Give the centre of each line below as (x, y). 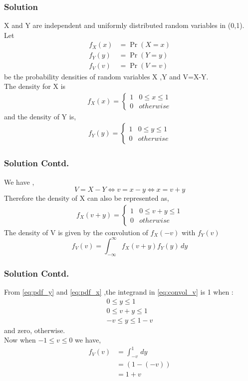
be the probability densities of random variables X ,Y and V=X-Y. (106, 76)
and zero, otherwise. (35, 330)
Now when (20, 340)
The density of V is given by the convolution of (76, 232)
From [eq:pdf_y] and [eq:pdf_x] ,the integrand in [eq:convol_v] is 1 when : (119, 291)
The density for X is (35, 86)
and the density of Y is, (40, 116)
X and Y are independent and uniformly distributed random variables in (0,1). (124, 25)
